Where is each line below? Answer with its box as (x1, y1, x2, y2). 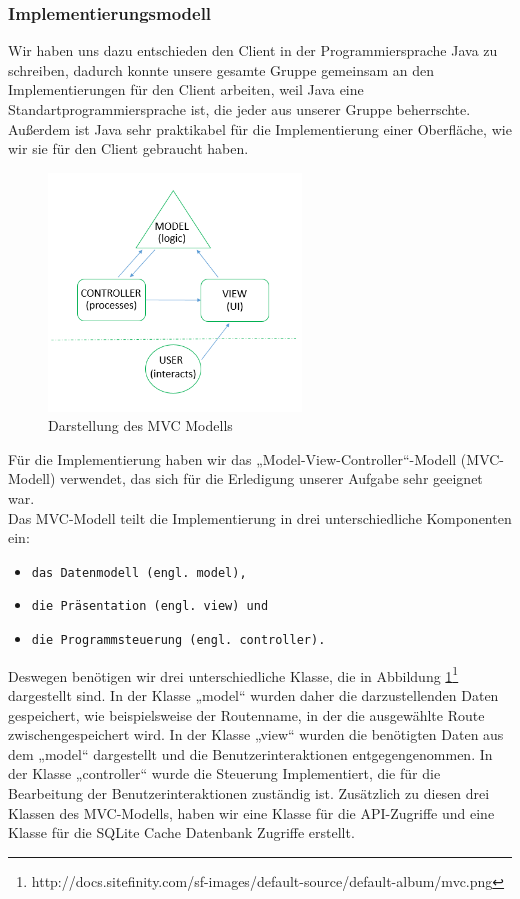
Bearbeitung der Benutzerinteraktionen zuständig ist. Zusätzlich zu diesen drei (8, 782, 490, 803)
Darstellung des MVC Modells (48, 415, 233, 436)
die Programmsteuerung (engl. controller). (31, 633, 326, 648)
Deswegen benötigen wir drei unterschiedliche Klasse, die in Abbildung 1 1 (8, 662, 459, 686)
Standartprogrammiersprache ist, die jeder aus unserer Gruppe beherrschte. (8, 99, 471, 119)
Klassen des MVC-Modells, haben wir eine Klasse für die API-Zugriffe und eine (8, 802, 495, 823)
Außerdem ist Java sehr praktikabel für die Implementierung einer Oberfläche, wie (8, 118, 512, 139)
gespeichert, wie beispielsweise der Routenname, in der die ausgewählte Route (8, 704, 485, 725)
